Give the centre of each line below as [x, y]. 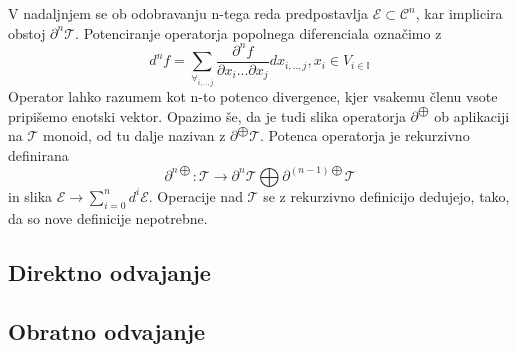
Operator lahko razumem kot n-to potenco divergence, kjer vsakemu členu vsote [253, 96]
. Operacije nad [195, 195]
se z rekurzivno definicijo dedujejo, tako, [386, 195]
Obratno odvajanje [107, 330]
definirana [38, 154]
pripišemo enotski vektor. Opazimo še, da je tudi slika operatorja [207, 115]
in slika [30, 195]
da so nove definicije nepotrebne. [108, 217]
